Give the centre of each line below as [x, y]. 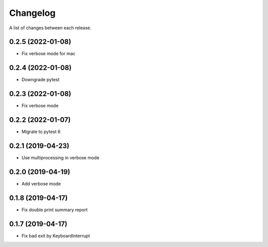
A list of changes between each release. [50, 28]
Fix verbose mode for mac [48, 54]
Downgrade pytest [40, 80]
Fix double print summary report [55, 210]
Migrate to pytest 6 [41, 132]
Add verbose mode [41, 184]
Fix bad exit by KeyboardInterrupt [56, 236]
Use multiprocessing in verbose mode [60, 158]
